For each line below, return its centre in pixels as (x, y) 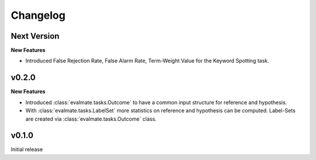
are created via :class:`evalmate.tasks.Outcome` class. (91, 119)
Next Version (35, 36)
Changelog (38, 15)
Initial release (27, 149)
